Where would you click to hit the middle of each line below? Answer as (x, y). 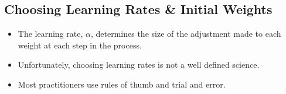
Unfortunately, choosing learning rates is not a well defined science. (139, 65)
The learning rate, (50, 34)
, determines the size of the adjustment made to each (186, 34)
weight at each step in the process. (80, 45)
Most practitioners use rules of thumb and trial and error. (122, 84)
